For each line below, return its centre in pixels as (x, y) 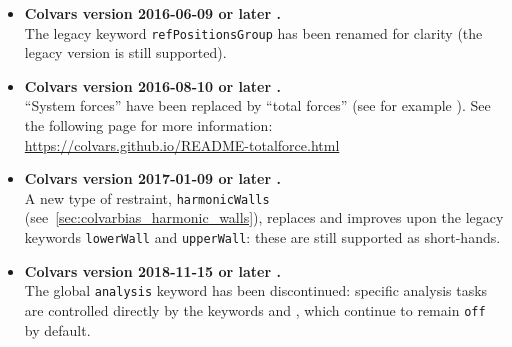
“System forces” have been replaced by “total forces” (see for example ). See (257, 105)
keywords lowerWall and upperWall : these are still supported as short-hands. (262, 237)
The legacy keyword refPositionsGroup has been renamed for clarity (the (253, 32)
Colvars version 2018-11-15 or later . (152, 270)
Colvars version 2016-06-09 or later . (152, 13)
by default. (57, 329)
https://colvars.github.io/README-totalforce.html (182, 144)
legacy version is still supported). (125, 52)
